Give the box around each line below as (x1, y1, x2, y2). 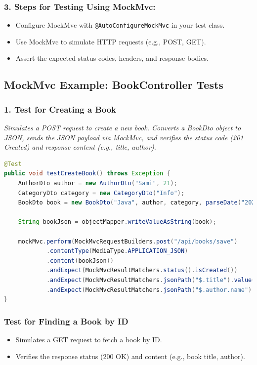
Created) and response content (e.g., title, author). (4, 142, 156, 152)
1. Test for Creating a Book (4, 103, 117, 115)
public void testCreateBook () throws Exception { (4, 170, 171, 177)
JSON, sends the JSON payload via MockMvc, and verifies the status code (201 (4, 132, 244, 142)
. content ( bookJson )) (46, 257, 114, 264)
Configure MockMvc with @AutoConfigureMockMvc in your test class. (15, 20, 225, 30)
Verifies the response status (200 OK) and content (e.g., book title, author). (15, 351, 245, 361)
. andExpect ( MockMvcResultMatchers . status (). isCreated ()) (46, 267, 238, 274)
